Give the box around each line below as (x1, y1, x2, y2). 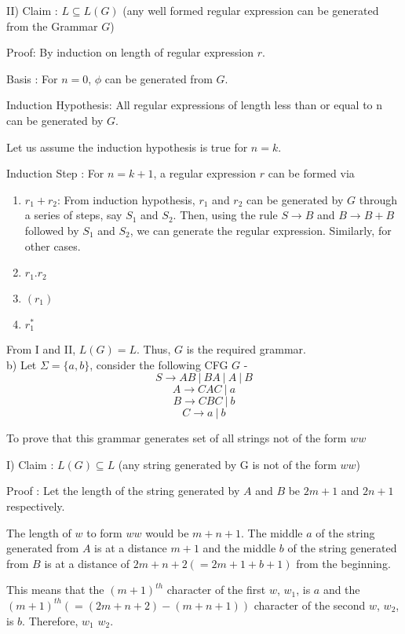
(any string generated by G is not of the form (118, 456, 337, 472)
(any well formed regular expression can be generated (122, 2, 379, 18)
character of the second (254, 596, 366, 613)
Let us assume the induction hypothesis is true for (6, 138, 248, 155)
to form (86, 524, 122, 541)
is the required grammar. (186, 341, 306, 357)
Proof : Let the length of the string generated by (6, 482, 240, 499)
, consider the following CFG (89, 356, 228, 372)
